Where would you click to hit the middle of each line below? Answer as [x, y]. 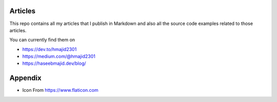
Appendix [25, 78]
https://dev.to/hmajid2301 [50, 49]
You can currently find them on [42, 40]
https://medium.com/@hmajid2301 [59, 57]
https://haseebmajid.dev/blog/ [54, 63]
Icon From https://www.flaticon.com [60, 90]
